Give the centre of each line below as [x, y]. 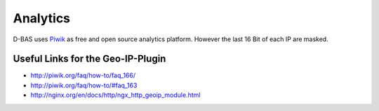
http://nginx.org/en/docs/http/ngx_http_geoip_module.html [115, 95]
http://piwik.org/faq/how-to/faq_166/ [83, 75]
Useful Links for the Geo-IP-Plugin [89, 59]
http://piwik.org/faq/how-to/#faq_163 [84, 85]
